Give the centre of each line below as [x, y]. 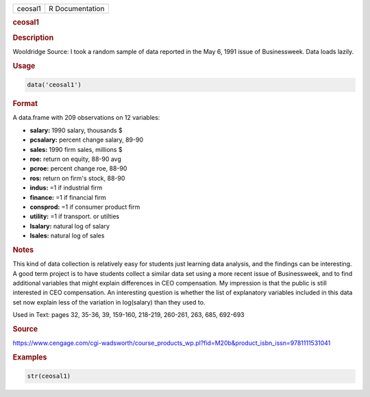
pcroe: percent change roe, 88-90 [78, 168]
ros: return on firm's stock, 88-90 [77, 178]
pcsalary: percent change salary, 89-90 [87, 140]
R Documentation [77, 9]
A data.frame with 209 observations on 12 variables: [86, 118]
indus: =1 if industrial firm [66, 188]
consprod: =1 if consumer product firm [85, 207]
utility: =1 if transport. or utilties [75, 216]
